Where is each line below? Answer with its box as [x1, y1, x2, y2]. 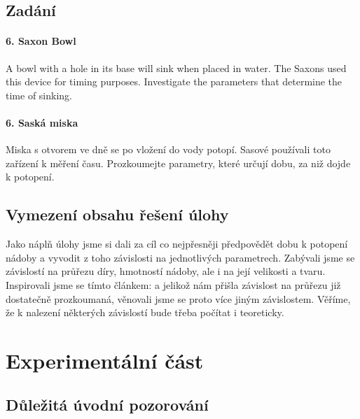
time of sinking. [6, 87, 72, 102]
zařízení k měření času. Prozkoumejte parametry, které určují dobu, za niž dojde [6, 155, 351, 170]
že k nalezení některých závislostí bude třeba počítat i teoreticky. [6, 305, 284, 320]
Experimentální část [6, 346, 204, 374]
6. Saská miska [6, 115, 78, 129]
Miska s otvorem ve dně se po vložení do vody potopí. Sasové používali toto [6, 142, 331, 157]
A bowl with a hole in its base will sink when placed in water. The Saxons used [6, 60, 347, 75]
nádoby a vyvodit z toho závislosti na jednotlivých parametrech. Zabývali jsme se [6, 250, 355, 264]
